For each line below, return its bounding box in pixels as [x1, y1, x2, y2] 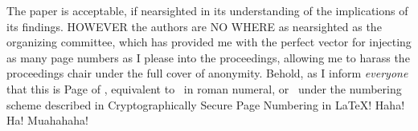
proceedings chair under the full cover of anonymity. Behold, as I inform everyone [6, 65, 408, 81]
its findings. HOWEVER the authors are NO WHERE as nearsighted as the [6, 18, 382, 34]
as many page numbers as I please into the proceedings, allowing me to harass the [6, 49, 410, 65]
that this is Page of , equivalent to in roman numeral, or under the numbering [6, 80, 402, 97]
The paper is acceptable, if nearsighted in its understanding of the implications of [6, 2, 408, 18]
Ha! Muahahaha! [6, 112, 88, 129]
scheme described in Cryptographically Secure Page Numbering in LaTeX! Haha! [6, 96, 405, 113]
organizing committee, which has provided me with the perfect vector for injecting [6, 34, 412, 50]
